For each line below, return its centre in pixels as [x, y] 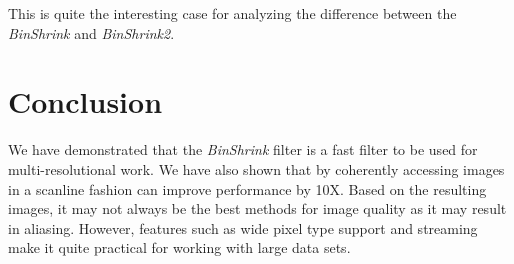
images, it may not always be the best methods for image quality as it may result [257, 208]
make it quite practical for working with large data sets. [179, 247]
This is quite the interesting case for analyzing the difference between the [232, 13]
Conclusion [85, 101]
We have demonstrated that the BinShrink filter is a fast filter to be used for [243, 149]
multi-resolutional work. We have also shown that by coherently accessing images [256, 168]
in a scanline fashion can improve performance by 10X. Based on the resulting [247, 188]
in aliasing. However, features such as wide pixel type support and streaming [243, 227]
